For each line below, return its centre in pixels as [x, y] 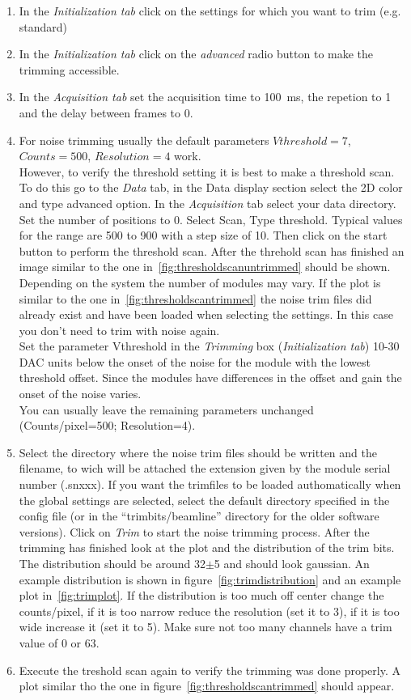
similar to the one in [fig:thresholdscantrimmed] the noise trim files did [195, 298]
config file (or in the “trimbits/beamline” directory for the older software [199, 516]
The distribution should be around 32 [112, 563]
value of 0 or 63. [59, 642]
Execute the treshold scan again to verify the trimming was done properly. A [210, 670]
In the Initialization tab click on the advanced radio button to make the [196, 54]
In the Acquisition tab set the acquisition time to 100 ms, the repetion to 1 [205, 97]
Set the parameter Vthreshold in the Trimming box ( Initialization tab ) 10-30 [209, 346]
